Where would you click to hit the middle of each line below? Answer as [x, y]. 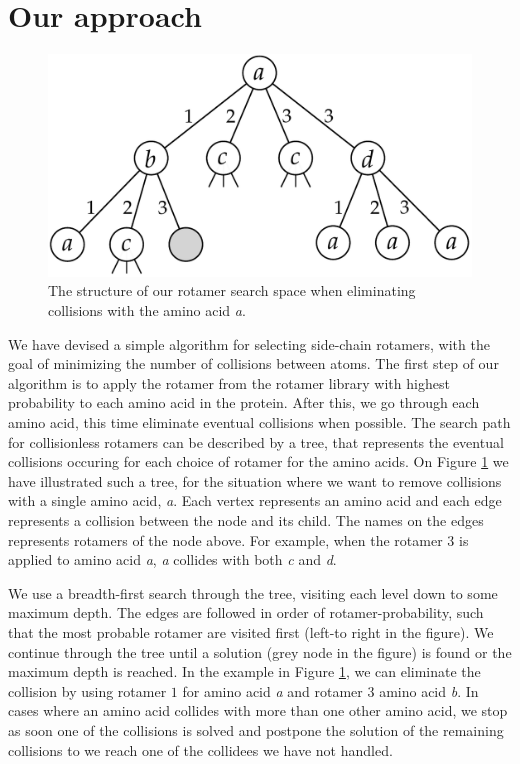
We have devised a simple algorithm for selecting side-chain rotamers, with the [249, 343]
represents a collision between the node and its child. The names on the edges [246, 520]
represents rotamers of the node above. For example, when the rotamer [225, 539]
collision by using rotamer [87, 690]
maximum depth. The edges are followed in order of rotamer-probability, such [246, 612]
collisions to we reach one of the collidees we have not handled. [200, 749]
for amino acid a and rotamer [272, 690]
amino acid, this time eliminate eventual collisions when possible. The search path [259, 422]
